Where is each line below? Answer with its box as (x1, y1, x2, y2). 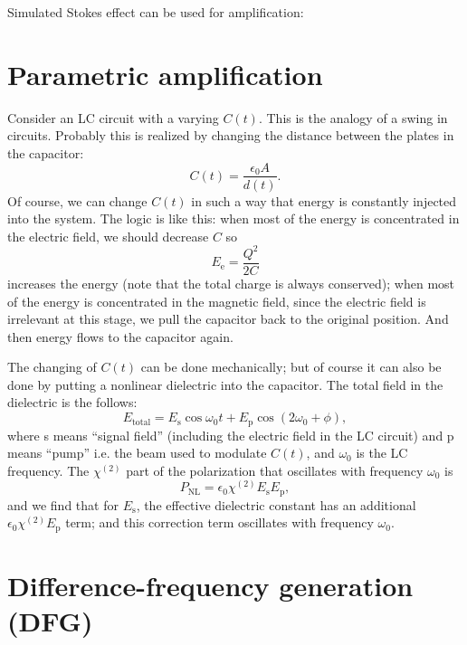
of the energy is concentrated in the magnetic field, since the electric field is (7, 291, 426, 310)
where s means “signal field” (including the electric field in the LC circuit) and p (7, 425, 454, 444)
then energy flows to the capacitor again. (7, 327, 233, 346)
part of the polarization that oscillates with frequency (126, 460, 424, 479)
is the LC (356, 443, 408, 462)
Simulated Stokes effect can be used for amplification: (7, 3, 304, 21)
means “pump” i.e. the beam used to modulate (7, 443, 267, 462)
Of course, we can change (7, 191, 148, 210)
